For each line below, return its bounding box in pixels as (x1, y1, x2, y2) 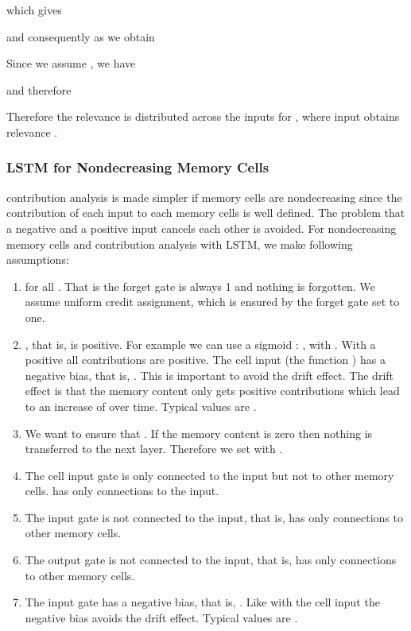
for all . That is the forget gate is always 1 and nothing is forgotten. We (25, 277, 375, 294)
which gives (6, 2, 62, 17)
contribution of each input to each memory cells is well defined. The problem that (6, 204, 405, 221)
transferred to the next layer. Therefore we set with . (25, 440, 283, 457)
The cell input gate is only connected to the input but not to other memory (25, 466, 394, 483)
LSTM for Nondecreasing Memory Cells (6, 157, 269, 177)
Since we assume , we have (6, 55, 136, 72)
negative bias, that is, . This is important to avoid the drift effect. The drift (25, 366, 394, 383)
